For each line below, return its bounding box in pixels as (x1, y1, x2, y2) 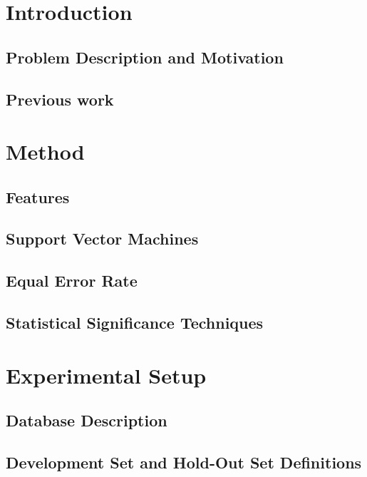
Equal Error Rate (6, 270, 138, 292)
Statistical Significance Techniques (6, 312, 264, 334)
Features (6, 185, 70, 207)
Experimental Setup (6, 360, 207, 389)
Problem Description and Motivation (6, 46, 284, 68)
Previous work (6, 88, 114, 110)
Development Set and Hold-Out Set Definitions (6, 451, 362, 473)
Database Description (6, 409, 167, 431)
